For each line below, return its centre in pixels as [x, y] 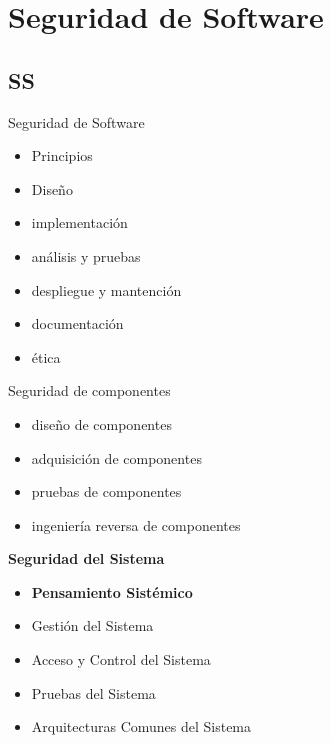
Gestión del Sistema [92, 625]
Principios [62, 155]
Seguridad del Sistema [86, 558]
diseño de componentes [101, 423]
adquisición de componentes [116, 457]
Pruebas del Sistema [93, 692]
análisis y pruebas [86, 255]
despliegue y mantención [106, 289]
